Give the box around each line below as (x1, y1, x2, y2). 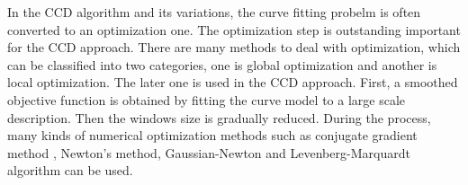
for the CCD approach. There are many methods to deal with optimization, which (7, 38, 461, 57)
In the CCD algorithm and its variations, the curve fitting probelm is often (7, 3, 421, 21)
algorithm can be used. (7, 161, 133, 180)
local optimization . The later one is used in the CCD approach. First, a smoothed (7, 73, 458, 92)
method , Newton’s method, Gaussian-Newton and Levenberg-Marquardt (7, 143, 410, 162)
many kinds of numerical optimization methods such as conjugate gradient (7, 126, 418, 145)
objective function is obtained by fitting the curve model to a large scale (7, 90, 406, 109)
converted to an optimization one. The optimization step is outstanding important (7, 20, 461, 39)
